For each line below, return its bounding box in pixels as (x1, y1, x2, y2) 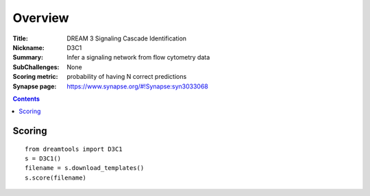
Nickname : (12, 43, 45, 51)
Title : (12, 34, 29, 42)
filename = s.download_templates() (25, 164, 145, 172)
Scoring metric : (12, 73, 58, 81)
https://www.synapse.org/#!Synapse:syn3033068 (66, 82, 209, 90)
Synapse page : (12, 82, 57, 90)
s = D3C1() (25, 155, 62, 162)
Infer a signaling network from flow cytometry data (66, 53, 210, 62)
